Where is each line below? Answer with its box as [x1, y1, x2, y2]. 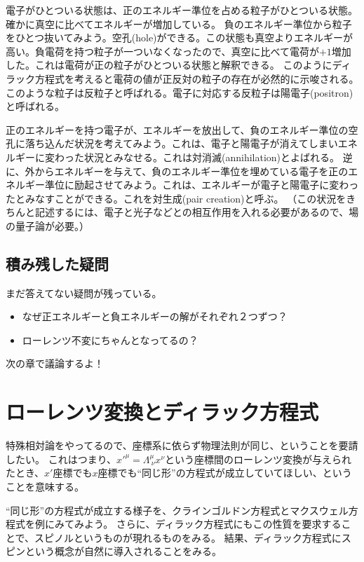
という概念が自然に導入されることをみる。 [25, 544, 222, 558]
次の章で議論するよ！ [6, 356, 104, 371]
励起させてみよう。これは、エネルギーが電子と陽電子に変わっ [74, 177, 359, 192]
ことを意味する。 [6, 479, 84, 493]
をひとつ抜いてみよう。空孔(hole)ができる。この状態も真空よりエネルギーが [6, 30, 353, 45]
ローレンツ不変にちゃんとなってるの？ [22, 332, 198, 347]
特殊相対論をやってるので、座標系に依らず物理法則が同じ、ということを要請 [6, 438, 358, 453]
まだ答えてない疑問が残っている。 [6, 285, 162, 300]
